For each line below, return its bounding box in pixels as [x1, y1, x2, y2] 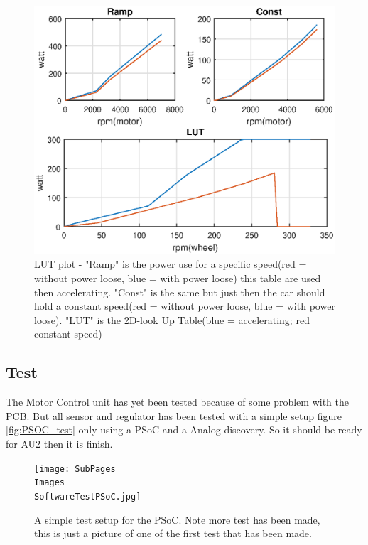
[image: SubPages [34, 463, 116, 474]
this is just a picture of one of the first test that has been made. [34, 526, 312, 541]
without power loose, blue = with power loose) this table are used [34, 271, 321, 286]
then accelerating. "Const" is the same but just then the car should [34, 284, 325, 299]
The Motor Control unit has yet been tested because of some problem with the [6, 394, 349, 409]
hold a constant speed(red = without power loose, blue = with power [34, 298, 335, 313]
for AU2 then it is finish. [6, 436, 113, 451]
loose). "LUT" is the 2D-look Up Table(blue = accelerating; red [34, 312, 310, 327]
